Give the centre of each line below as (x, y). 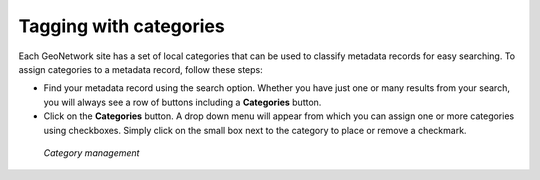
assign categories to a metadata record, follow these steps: (141, 69)
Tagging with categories (121, 26)
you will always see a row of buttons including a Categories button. (182, 102)
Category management (91, 152)
